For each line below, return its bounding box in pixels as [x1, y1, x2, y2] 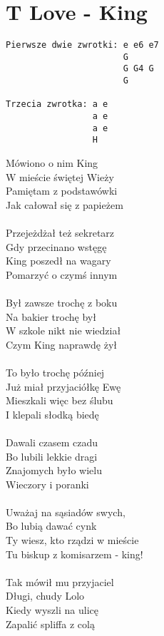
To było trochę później [6, 364, 105, 379]
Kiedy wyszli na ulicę [6, 602, 98, 617]
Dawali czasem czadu [6, 434, 98, 449]
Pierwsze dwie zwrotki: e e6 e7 [6, 40, 159, 51]
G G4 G [123, 63, 154, 74]
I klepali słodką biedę [6, 406, 99, 421]
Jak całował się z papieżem [6, 197, 123, 212]
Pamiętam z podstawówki [6, 183, 118, 198]
